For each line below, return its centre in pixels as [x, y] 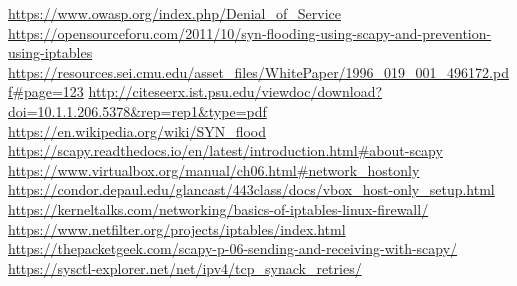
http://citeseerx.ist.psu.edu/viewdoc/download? [235, 91]
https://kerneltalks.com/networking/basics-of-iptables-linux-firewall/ [218, 208]
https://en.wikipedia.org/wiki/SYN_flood [137, 130]
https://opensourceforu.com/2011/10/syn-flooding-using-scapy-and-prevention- [250, 32]
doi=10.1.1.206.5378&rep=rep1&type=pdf [137, 110]
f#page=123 [46, 91]
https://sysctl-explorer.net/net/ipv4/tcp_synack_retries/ [185, 267]
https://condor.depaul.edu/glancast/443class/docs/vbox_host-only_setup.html [251, 189]
